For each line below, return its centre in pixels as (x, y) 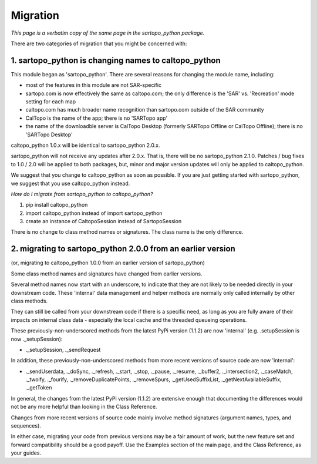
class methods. (29, 301)
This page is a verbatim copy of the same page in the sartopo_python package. (108, 33)
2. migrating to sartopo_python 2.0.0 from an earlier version (123, 249)
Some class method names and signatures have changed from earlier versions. (107, 274)
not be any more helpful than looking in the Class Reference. (84, 407)
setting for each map (51, 102)
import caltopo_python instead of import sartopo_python (94, 213)
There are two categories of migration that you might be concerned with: (99, 43)
